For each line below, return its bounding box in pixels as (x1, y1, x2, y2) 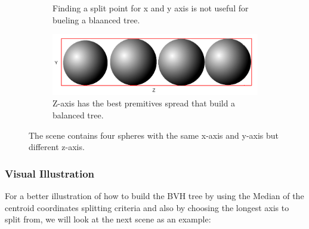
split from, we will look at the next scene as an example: (5, 213, 211, 225)
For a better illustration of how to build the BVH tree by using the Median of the (5, 189, 304, 201)
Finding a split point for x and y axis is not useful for (52, 2, 249, 14)
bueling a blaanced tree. (52, 13, 140, 26)
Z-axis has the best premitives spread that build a (52, 97, 236, 109)
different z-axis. (29, 141, 85, 153)
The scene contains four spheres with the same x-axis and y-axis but (29, 129, 279, 141)
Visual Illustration (5, 166, 94, 181)
